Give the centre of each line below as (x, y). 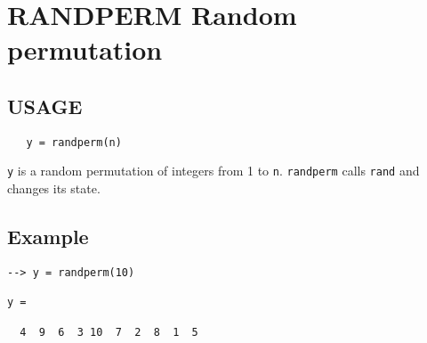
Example (48, 237)
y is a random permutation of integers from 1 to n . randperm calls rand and (213, 171)
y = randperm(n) (74, 142)
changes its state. (54, 188)
